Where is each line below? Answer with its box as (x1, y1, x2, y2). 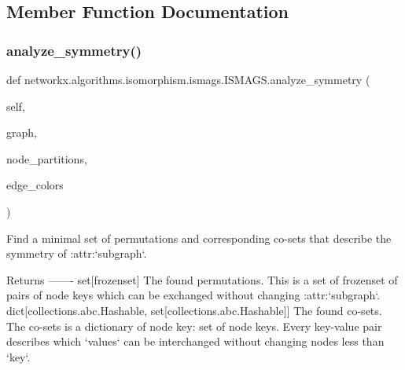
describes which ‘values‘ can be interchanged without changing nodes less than (6, 333, 385, 350)
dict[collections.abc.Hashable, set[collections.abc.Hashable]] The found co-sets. (6, 302, 382, 318)
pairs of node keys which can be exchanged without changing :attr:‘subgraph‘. (6, 287, 381, 303)
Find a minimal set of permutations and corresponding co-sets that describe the (6, 229, 392, 246)
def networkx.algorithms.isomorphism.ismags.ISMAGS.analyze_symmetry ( (6, 71, 370, 87)
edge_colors (6, 177, 64, 193)
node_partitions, (6, 150, 87, 167)
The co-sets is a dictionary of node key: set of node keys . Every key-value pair (6, 317, 382, 334)
